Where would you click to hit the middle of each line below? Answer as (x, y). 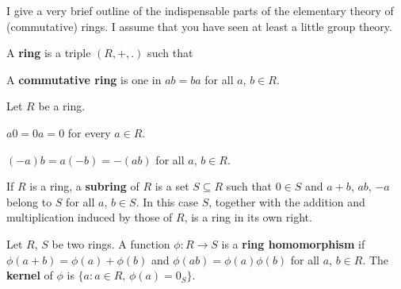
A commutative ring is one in (84, 79)
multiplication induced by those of (90, 217)
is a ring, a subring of (84, 186)
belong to (29, 201)
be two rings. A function (111, 243)
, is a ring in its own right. (248, 217)
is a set (172, 186)
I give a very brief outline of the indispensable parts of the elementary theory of (200, 10)
